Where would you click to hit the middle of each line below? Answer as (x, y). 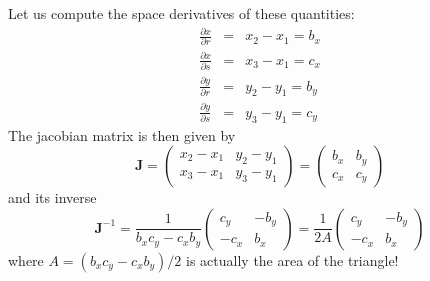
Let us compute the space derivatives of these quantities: (181, 13)
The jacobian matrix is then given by (122, 134)
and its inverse (52, 197)
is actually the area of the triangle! (292, 259)
